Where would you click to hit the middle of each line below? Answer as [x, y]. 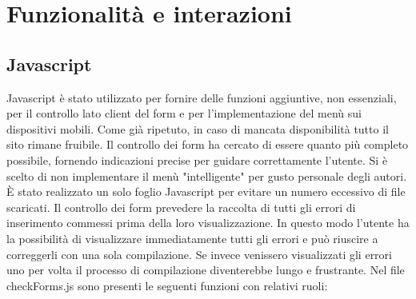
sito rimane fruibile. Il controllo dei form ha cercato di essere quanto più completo [208, 144]
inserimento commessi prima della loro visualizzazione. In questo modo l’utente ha [208, 223]
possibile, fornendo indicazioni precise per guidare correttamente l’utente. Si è [197, 159]
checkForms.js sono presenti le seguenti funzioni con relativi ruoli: [167, 285]
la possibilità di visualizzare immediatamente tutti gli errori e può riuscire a [192, 238]
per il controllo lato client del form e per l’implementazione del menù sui [184, 113]
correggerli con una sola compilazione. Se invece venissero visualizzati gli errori [199, 254]
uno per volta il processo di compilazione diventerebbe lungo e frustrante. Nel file [206, 270]
